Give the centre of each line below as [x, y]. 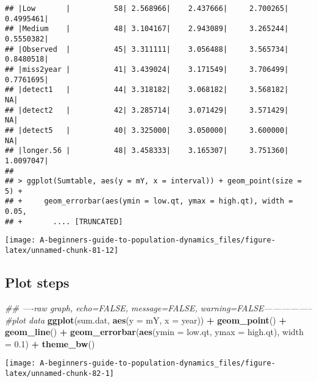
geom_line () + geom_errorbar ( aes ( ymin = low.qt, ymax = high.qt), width [155, 332]
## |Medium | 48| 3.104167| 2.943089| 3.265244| [147, 29]
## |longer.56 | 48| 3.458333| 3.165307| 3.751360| [147, 151]
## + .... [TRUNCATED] [64, 221]
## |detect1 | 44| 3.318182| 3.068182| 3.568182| [147, 90]
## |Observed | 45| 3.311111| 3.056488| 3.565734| [147, 49]
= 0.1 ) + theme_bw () [50, 343]
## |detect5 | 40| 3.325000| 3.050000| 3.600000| [147, 130]
